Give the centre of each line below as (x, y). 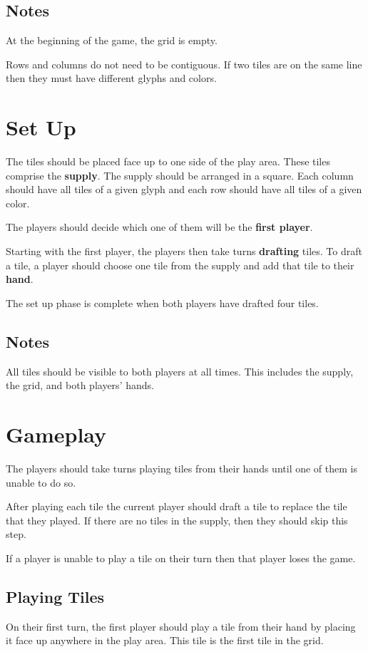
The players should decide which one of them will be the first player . (159, 227)
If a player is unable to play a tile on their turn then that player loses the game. (181, 558)
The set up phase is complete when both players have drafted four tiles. (162, 302)
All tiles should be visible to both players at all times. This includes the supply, (180, 371)
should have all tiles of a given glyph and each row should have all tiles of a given (184, 189)
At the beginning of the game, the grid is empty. (112, 40)
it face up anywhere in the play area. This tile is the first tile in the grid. (165, 640)
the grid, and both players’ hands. (80, 385)
